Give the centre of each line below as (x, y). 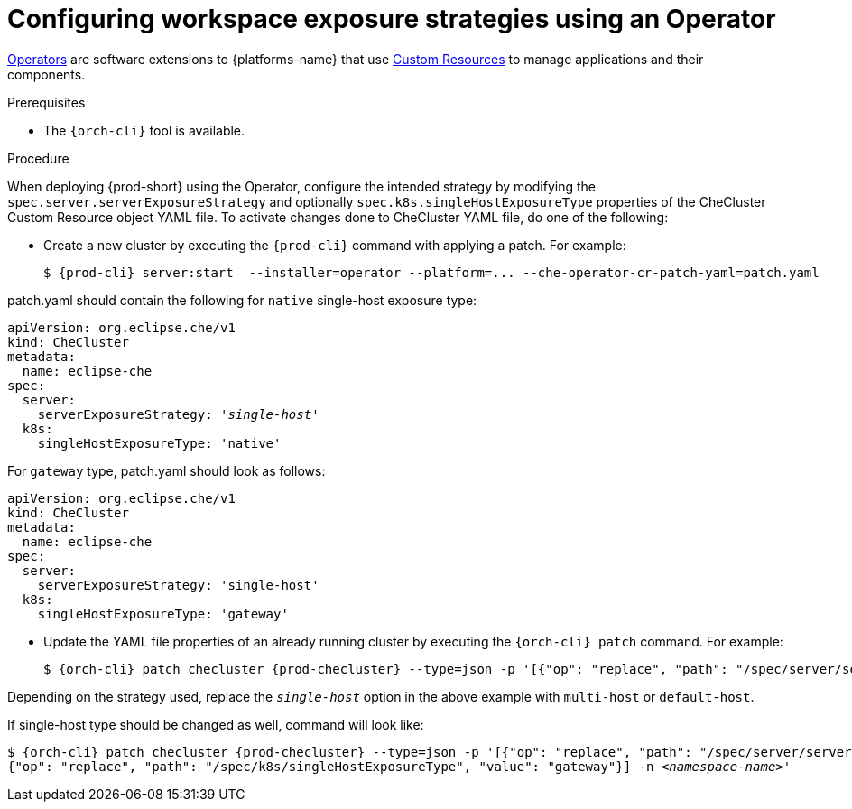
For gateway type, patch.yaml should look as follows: (167, 470)
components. (46, 74)
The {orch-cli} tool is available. (144, 130)
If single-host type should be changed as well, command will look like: (216, 724)
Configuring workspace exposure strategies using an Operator (392, 19)
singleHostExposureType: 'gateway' (163, 614)
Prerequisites (46, 102)
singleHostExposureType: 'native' (159, 443)
